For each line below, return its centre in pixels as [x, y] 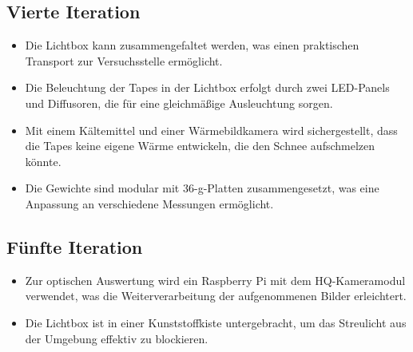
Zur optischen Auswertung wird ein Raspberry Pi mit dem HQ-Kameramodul [215, 280]
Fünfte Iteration [75, 246]
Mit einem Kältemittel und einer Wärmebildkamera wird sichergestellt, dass [211, 130]
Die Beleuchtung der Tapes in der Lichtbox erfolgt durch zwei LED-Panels [207, 87]
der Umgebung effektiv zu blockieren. [117, 338]
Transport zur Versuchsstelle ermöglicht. [124, 60]
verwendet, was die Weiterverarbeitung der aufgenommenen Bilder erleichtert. [216, 296]
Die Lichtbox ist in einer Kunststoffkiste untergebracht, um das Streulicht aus [216, 322]
